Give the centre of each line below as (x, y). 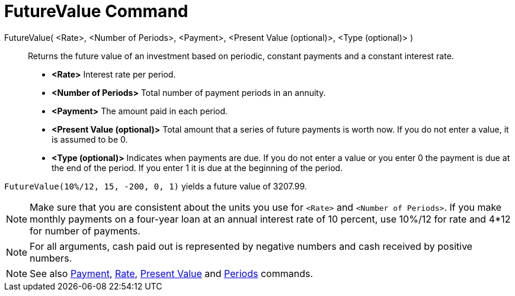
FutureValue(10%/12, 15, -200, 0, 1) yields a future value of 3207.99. (156, 186)
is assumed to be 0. (90, 139)
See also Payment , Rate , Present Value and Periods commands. (172, 273)
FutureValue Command (96, 11)
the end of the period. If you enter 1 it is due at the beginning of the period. (197, 168)
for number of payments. (85, 231)
